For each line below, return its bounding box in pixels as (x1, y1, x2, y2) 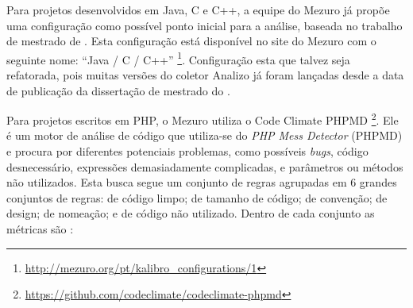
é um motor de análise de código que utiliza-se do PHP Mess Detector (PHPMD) (6, 127, 403, 144)
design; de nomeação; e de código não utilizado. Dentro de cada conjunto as (6, 205, 375, 221)
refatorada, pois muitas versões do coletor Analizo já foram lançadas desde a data (6, 67, 404, 83)
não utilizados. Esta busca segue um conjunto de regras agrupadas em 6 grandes (6, 174, 397, 191)
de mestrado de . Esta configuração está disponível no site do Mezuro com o (6, 33, 376, 49)
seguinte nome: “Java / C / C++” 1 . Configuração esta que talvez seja (6, 48, 350, 67)
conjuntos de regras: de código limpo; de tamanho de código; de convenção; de (6, 189, 388, 206)
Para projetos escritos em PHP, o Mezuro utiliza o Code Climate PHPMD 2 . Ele (6, 110, 399, 128)
